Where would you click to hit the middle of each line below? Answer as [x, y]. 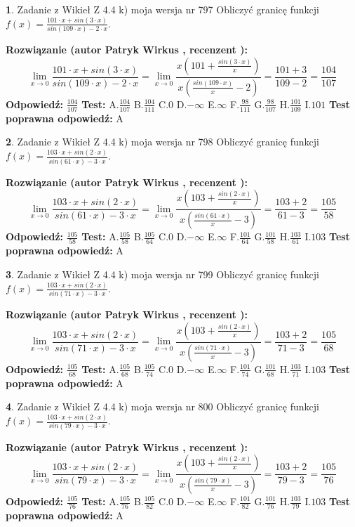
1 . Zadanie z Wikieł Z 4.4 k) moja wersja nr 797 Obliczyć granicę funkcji [162, 9]
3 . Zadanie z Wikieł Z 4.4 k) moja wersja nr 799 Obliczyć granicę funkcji [162, 274]
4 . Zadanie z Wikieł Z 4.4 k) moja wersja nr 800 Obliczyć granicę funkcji [162, 406]
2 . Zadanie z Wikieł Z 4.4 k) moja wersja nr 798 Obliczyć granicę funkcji [162, 142]
